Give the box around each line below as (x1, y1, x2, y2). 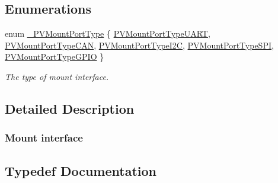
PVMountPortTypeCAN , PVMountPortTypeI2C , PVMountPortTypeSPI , (5, 38, 274, 51)
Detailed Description (5, 99, 135, 117)
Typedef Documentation (5, 161, 156, 179)
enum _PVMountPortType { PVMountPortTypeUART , (5, 27, 210, 40)
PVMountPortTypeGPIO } (5, 50, 104, 63)
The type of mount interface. (5, 70, 109, 82)
